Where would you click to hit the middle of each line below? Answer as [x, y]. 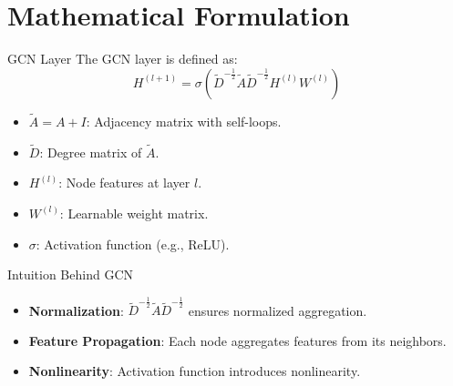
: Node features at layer [124, 183]
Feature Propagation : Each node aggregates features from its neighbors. [237, 340]
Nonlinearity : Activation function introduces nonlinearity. [195, 371]
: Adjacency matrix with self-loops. [184, 121]
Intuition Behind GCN [70, 274]
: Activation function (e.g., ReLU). [133, 244]
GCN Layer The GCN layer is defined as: [123, 59]
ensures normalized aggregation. [278, 310]
